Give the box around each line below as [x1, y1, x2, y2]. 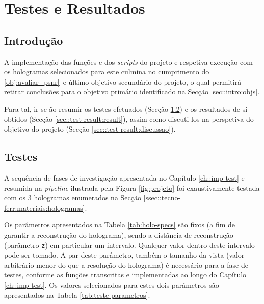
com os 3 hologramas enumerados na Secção [4, 192, 141, 203]
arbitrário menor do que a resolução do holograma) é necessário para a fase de [4, 259, 248, 270]
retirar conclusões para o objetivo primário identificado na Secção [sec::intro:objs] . [4, 86, 260, 97]
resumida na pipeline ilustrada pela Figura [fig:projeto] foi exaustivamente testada [4, 182, 260, 193]
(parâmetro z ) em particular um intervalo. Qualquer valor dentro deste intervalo [4, 239, 255, 250]
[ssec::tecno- [143, 192, 181, 203]
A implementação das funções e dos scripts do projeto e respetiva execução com [4, 56, 253, 67]
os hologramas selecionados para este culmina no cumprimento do [4, 66, 209, 77]
